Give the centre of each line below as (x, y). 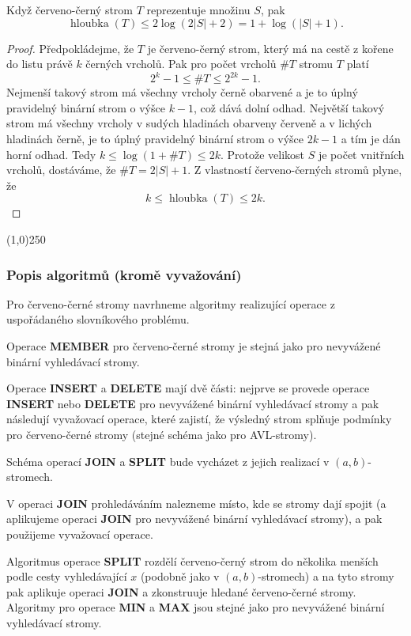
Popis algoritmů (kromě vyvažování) (124, 274)
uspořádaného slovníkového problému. (98, 319)
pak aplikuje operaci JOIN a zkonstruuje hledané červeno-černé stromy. (181, 591)
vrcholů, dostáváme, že (61, 170)
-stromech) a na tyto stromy (326, 576)
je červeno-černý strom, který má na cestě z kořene (270, 48)
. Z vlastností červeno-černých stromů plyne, (295, 170)
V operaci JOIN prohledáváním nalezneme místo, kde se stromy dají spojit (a (196, 503)
